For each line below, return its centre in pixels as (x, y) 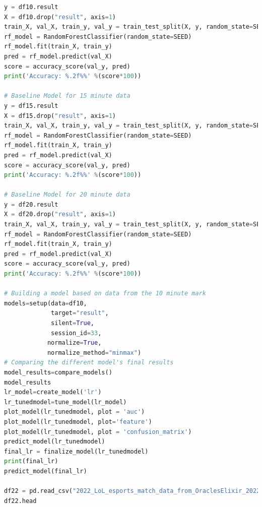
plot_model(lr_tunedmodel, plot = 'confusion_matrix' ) (98, 432)
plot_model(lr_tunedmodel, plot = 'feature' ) (78, 422)
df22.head (20, 501)
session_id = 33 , (76, 333)
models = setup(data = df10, (46, 303)
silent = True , (73, 323)
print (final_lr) (31, 461)
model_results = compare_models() (58, 372)
